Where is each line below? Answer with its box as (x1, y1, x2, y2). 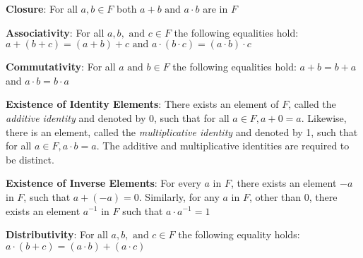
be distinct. (6, 152, 54, 166)
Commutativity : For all (6, 59, 116, 74)
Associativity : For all (6, 25, 105, 39)
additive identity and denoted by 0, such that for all (6, 110, 230, 125)
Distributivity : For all (6, 227, 108, 242)
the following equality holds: (178, 227, 300, 242)
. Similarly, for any (138, 189, 220, 204)
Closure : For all (6, 1, 78, 16)
